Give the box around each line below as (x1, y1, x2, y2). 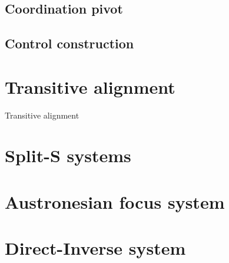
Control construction (5, 34, 134, 52)
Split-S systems (5, 143, 131, 167)
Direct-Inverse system (5, 236, 186, 260)
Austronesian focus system (5, 189, 225, 213)
